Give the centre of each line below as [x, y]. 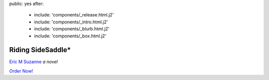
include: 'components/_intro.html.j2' [71, 22]
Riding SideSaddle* [40, 50]
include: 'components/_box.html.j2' [70, 36]
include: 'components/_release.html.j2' [74, 15]
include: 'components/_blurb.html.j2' [72, 29]
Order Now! [21, 71]
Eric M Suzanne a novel [34, 62]
